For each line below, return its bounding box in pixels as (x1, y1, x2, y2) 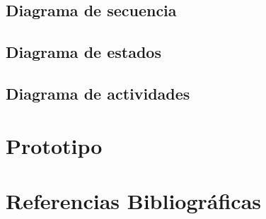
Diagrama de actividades (6, 82, 190, 104)
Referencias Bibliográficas (6, 186, 262, 215)
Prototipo (6, 131, 103, 160)
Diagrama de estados (6, 41, 161, 63)
